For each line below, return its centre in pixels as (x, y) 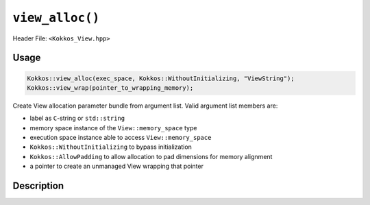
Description (38, 186)
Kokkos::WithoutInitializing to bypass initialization (111, 147)
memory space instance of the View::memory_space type (113, 128)
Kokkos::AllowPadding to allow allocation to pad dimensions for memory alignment (151, 156)
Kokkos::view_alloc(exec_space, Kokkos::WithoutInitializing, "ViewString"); (161, 78)
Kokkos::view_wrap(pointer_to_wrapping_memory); (110, 88)
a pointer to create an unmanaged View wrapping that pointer (116, 166)
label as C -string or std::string (77, 118)
